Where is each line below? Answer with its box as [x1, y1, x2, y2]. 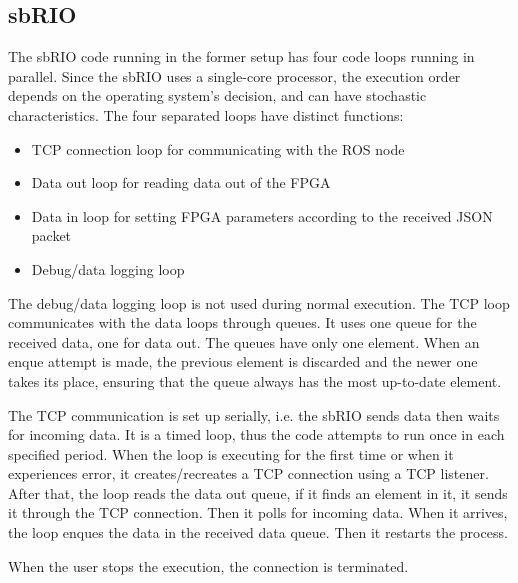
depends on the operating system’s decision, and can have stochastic [8, 85, 427, 106]
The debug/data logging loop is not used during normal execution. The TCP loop [8, 292, 510, 313]
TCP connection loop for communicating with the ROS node [31, 138, 405, 159]
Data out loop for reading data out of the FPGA [31, 172, 331, 193]
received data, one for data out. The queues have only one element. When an [8, 331, 480, 352]
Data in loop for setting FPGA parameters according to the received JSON [31, 205, 493, 226]
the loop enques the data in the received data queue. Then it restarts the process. [8, 522, 508, 543]
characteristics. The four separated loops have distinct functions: [8, 104, 404, 125]
